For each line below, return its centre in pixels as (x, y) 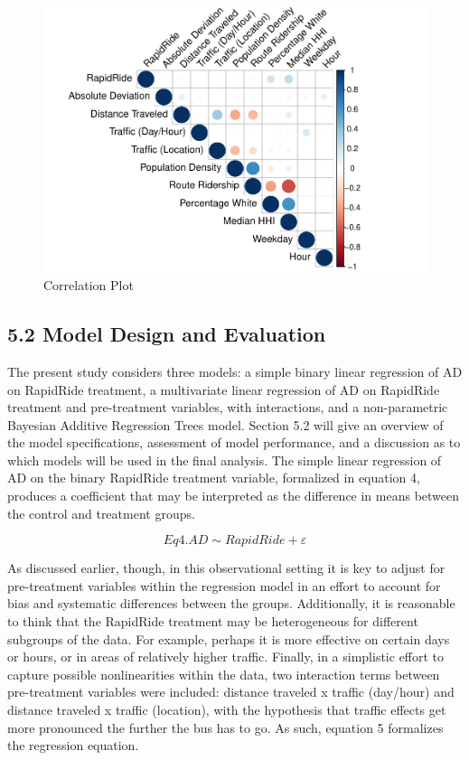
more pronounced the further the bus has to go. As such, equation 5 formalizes (225, 727)
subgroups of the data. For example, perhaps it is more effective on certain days (229, 638)
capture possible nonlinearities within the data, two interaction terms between (224, 674)
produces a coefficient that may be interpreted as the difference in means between (234, 496)
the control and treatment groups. (101, 513)
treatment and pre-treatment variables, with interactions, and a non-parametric (228, 407)
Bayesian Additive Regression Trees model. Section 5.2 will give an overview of (225, 424)
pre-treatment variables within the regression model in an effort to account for (224, 585)
